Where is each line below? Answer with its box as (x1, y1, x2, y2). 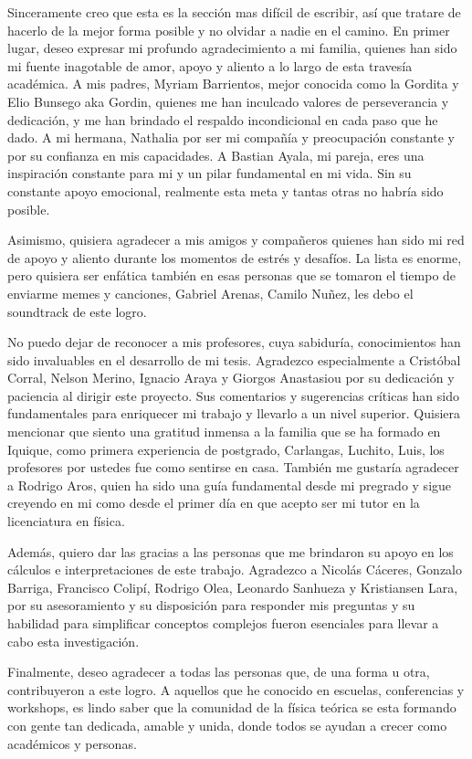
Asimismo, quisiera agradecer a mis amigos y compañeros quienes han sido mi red (7, 230, 465, 249)
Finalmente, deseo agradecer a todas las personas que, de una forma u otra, (7, 662, 430, 681)
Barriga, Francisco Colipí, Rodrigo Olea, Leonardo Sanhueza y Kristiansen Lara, (7, 577, 458, 596)
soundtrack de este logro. (7, 301, 147, 321)
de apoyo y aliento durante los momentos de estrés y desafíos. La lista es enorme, (7, 248, 462, 267)
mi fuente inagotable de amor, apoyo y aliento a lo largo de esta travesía (7, 56, 413, 75)
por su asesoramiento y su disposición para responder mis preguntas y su (7, 596, 415, 615)
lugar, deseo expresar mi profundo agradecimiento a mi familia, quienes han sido (7, 38, 457, 58)
